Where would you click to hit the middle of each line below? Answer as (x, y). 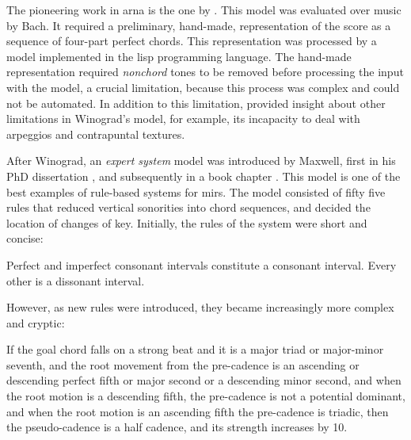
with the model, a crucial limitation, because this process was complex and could (203, 87)
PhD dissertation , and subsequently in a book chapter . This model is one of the (204, 176)
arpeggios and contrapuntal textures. (96, 134)
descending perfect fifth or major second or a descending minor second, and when (204, 380)
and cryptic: (36, 322)
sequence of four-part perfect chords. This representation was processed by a (192, 41)
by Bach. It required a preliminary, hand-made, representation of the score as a (199, 25)
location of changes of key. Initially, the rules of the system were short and (187, 222)
